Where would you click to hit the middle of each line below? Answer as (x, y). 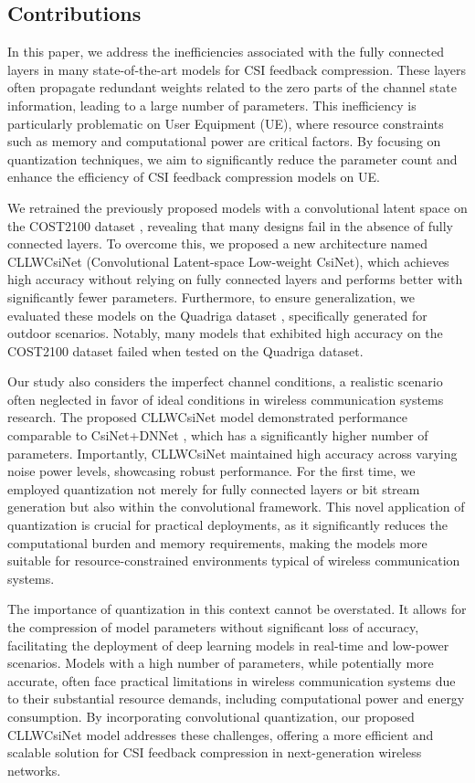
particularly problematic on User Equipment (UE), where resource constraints (226, 123)
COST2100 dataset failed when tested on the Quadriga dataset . (185, 350)
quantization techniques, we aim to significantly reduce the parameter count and (232, 159)
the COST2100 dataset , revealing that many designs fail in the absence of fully (231, 225)
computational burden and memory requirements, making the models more (217, 542)
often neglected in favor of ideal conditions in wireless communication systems (226, 399)
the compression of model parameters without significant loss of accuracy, (213, 627)
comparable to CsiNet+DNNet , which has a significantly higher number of (218, 435)
